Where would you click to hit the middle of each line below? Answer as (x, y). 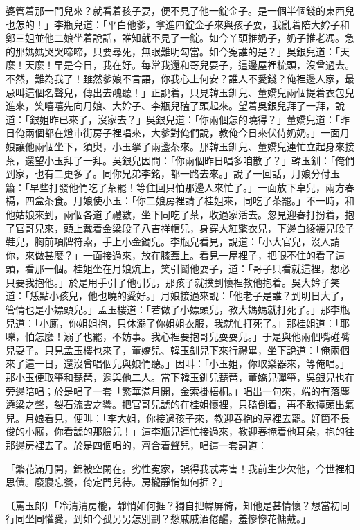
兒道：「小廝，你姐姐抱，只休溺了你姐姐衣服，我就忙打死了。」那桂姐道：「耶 (178, 323)
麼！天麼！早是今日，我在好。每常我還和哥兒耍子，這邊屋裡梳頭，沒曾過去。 (180, 65)
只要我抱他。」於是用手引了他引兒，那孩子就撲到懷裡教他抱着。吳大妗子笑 (173, 282)
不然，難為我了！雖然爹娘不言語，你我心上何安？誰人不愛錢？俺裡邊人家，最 (180, 78)
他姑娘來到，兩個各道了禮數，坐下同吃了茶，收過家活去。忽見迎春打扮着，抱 (180, 214)
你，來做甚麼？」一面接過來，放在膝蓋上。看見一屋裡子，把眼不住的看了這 (175, 255)
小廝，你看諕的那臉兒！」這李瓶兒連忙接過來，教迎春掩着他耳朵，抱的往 (189, 431)
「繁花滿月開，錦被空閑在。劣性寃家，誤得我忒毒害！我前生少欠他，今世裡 (175, 468)
